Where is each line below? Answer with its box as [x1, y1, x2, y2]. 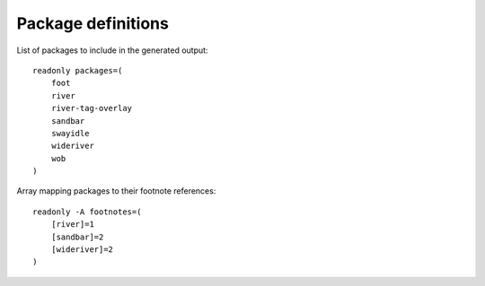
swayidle [50, 128, 90, 138]
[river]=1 [50, 220, 94, 230]
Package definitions [16, 13, 170, 33]
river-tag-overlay [50, 103, 133, 114]
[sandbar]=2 [50, 231, 104, 242]
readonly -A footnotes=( [32, 206, 142, 217]
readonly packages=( [32, 65, 123, 75]
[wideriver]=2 [50, 245, 114, 255]
